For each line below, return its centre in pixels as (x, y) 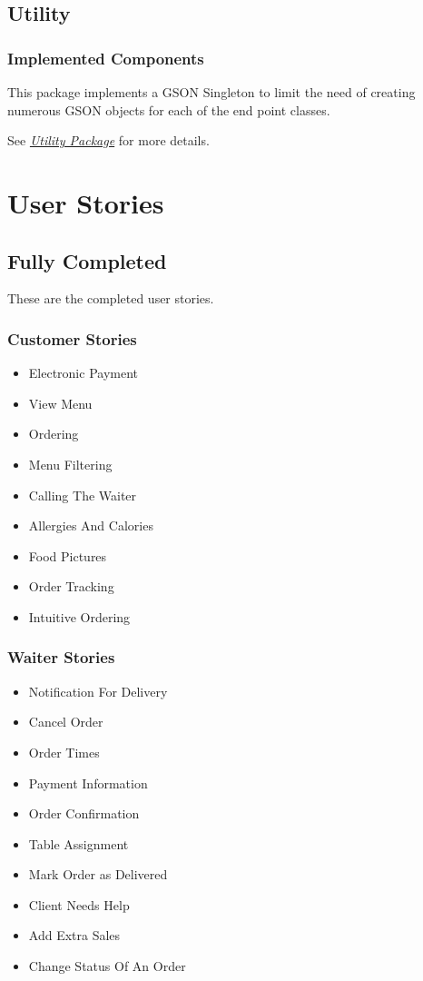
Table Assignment (79, 843)
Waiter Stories (61, 657)
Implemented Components (106, 58)
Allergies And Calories (91, 525)
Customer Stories (72, 338)
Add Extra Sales (74, 935)
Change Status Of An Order (107, 966)
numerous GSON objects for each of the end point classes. (169, 109)
